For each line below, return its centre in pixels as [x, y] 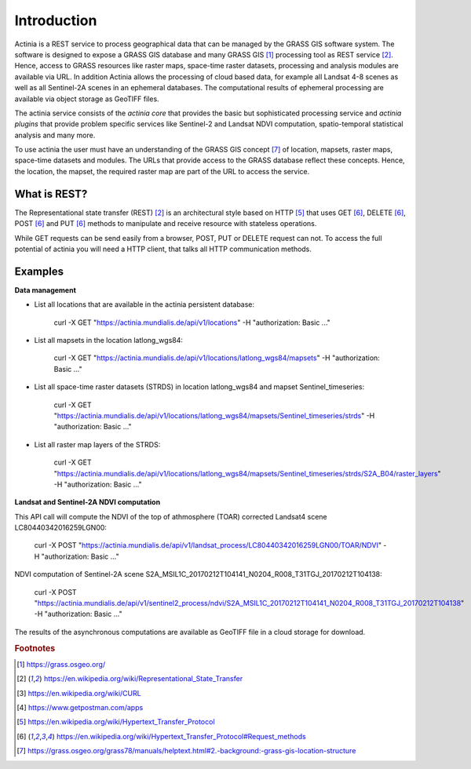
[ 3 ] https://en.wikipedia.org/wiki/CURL [79, 693]
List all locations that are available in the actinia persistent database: [144, 304]
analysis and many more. [55, 135]
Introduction [56, 20]
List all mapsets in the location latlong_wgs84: [109, 340]
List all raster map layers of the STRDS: [97, 444]
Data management [45, 290]
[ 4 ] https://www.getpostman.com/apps [80, 708]
